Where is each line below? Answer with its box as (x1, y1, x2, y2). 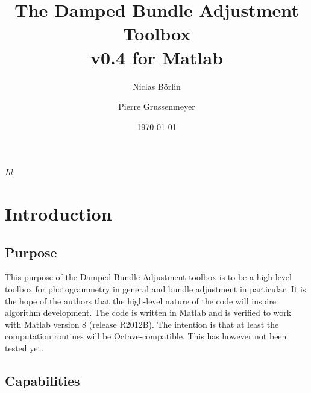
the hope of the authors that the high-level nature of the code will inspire (5, 294, 276, 307)
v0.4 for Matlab (90, 45, 223, 69)
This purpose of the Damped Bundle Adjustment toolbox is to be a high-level (5, 271, 292, 283)
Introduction (5, 201, 112, 226)
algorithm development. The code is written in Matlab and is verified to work (5, 306, 292, 319)
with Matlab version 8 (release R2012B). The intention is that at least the (5, 318, 279, 330)
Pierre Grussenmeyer (118, 100, 195, 113)
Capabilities (5, 371, 80, 389)
